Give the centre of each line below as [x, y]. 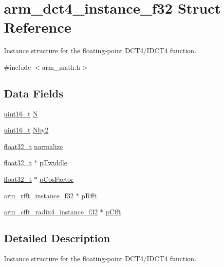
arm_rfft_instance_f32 [39, 195]
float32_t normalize [34, 146]
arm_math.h [61, 67]
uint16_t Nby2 [26, 130]
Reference [38, 27]
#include [18, 67]
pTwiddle [53, 162]
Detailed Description [57, 238]
